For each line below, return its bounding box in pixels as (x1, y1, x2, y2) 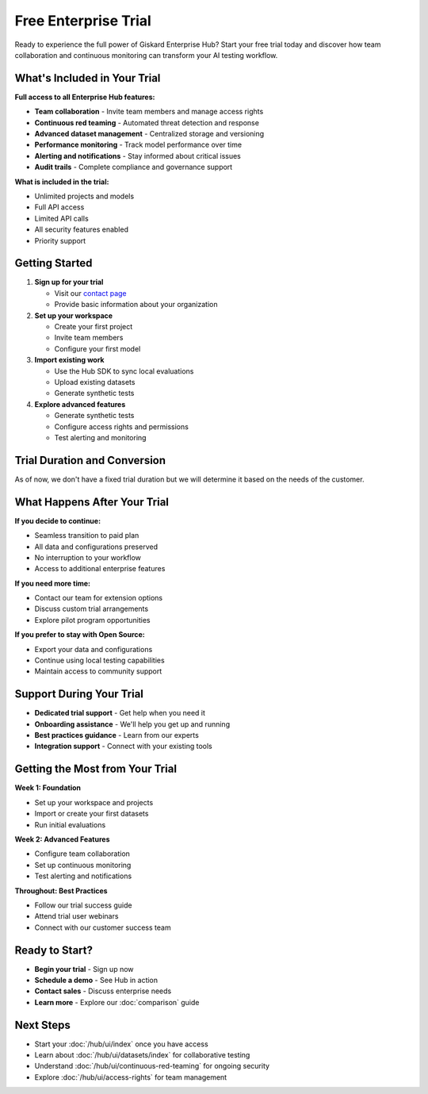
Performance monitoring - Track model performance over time (34, 140, 242, 150)
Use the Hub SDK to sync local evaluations (54, 366, 194, 376)
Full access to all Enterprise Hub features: (14, 92, 155, 102)
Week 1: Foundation (14, 783, 81, 793)
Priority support (34, 236, 86, 245)
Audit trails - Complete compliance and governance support (34, 163, 233, 172)
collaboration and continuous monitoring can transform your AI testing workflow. (14, 50, 278, 59)
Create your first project (54, 322, 133, 331)
